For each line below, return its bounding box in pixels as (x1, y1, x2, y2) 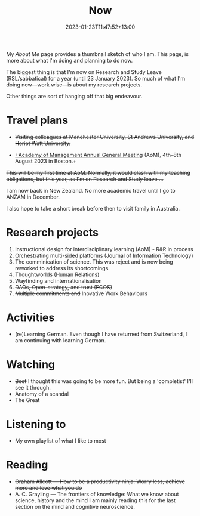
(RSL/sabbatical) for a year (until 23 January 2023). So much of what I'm (6, 75, 186, 82)
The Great (14, 396, 40, 403)
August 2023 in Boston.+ (14, 157, 76, 165)
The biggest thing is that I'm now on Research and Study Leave (6, 68, 162, 75)
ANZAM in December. (6, 193, 60, 200)
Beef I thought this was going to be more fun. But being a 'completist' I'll (14, 377, 193, 385)
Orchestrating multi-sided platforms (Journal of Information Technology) (14, 252, 193, 259)
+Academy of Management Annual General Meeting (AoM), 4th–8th (14, 151, 182, 158)
